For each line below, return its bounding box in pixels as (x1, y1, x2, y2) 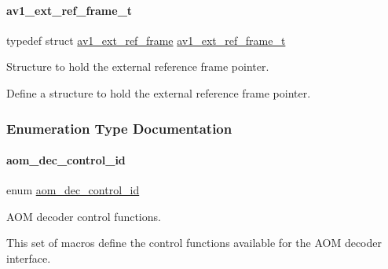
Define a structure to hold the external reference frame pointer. (6, 84, 311, 101)
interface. (6, 250, 51, 266)
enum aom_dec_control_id (6, 182, 140, 198)
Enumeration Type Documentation (6, 118, 232, 138)
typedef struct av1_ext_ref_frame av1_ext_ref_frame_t (6, 31, 286, 48)
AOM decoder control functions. (6, 208, 161, 224)
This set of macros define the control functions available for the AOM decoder (6, 234, 383, 251)
